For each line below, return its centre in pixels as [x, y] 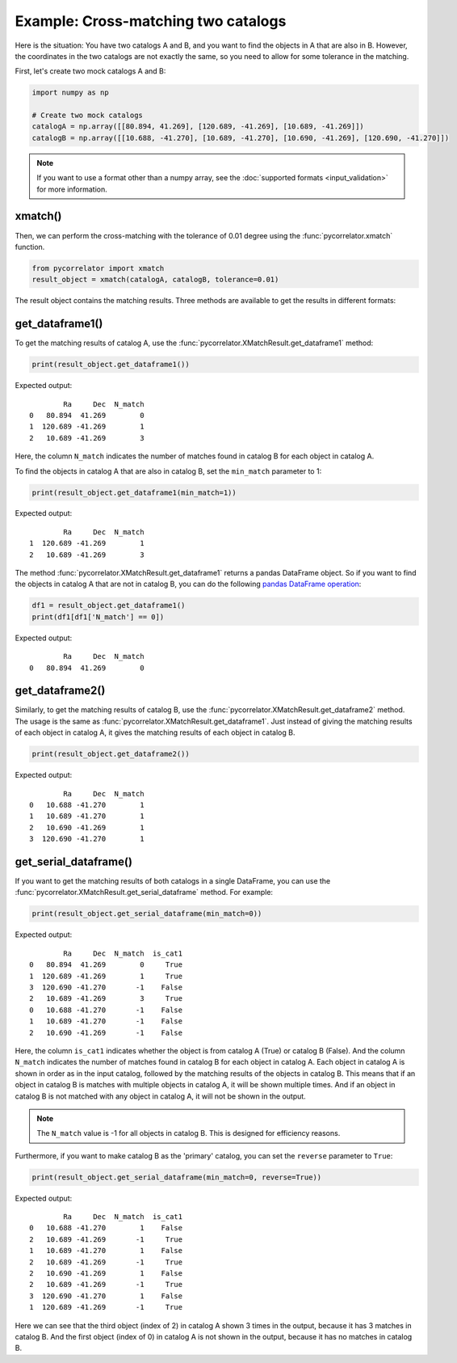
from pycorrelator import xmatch [98, 268]
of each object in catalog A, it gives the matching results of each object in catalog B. [155, 732]
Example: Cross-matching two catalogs [151, 21]
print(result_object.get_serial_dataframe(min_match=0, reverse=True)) [177, 1177]
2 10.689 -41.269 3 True [106, 999]
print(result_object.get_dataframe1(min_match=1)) [134, 492]
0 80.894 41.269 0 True [106, 965]
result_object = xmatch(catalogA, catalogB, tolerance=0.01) [155, 280]
